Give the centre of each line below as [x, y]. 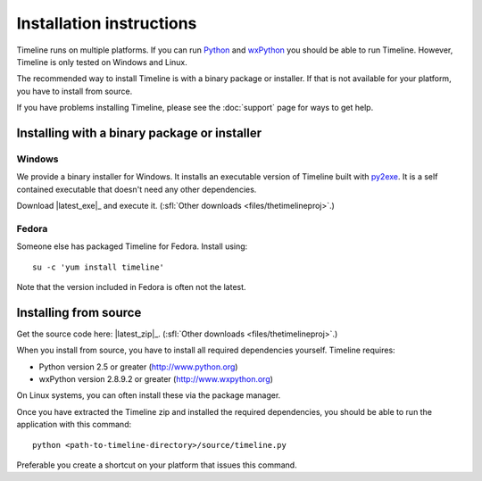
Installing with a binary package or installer [139, 133]
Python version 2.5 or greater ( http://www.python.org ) [138, 367]
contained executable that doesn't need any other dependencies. [137, 189]
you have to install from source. [75, 91]
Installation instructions [107, 23]
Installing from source [79, 312]
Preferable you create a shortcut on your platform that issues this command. [157, 465]
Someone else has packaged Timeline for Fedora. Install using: [132, 246]
